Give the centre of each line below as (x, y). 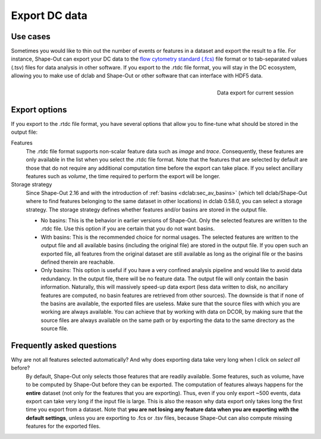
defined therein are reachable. (78, 262)
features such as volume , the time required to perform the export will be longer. (123, 176)
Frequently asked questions (64, 345)
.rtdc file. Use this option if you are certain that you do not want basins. (128, 229)
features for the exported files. (63, 426)
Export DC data (49, 15)
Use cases (31, 37)
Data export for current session (255, 93)
